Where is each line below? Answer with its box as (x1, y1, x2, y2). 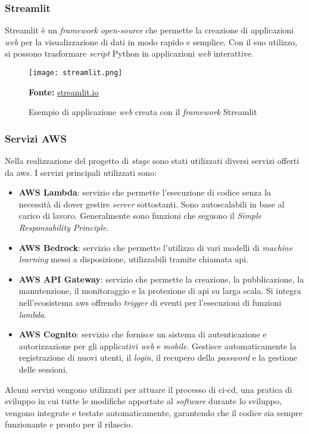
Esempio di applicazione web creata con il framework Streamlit (29, 106, 257, 118)
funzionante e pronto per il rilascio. (5, 418, 133, 430)
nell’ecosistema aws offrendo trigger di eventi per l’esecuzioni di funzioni (18, 296, 282, 308)
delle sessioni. (18, 362, 68, 375)
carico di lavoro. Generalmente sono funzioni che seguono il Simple (18, 209, 262, 222)
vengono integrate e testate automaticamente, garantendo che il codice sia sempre (5, 406, 302, 418)
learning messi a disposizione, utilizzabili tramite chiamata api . (18, 253, 249, 265)
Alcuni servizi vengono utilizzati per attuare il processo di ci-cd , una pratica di (5, 383, 292, 395)
